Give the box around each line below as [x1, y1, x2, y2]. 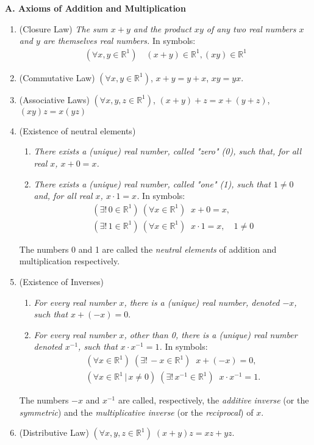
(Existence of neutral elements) [19, 124, 136, 137]
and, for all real [34, 189, 93, 202]
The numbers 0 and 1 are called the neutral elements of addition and [19, 242, 277, 255]
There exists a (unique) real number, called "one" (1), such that [34, 177, 271, 190]
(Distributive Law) [19, 426, 89, 439]
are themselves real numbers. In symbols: [43, 34, 196, 47]
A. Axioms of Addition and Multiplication [5, 2, 186, 14]
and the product [133, 22, 191, 35]
